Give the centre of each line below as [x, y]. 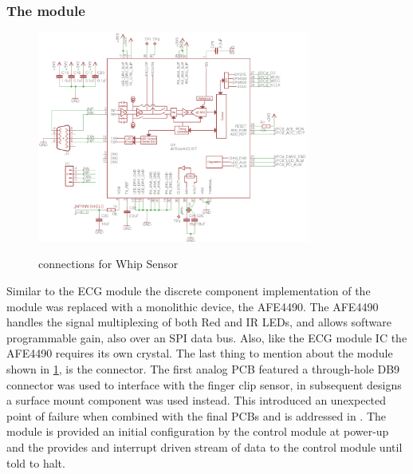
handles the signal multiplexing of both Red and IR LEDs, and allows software [199, 322]
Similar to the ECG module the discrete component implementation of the [189, 291]
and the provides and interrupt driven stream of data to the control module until [205, 447]
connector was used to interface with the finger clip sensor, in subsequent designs [204, 384]
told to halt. [36, 462]
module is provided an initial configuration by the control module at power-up [198, 431]
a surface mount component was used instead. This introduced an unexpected [197, 400]
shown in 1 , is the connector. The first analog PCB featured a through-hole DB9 [203, 369]
